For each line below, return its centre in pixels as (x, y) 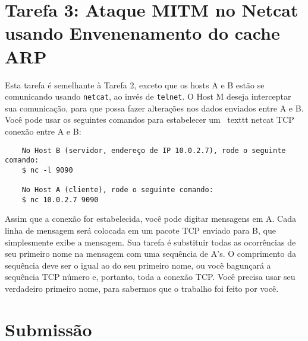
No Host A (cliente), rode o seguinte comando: (117, 190)
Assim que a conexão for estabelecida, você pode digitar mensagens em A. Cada (151, 219)
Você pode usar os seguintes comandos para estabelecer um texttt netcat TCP (150, 119)
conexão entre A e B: (43, 131)
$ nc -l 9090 (47, 170)
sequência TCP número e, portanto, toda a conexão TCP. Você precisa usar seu (150, 277)
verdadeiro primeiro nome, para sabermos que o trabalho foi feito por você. (142, 289)
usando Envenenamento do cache (142, 33)
